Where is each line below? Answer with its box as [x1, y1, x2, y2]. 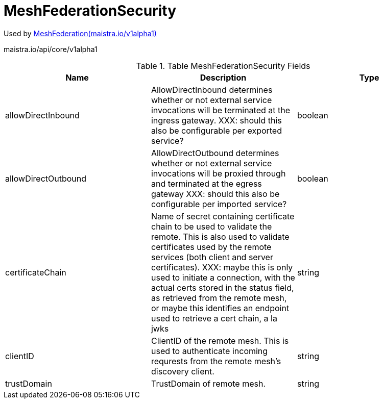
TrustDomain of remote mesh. [151, 378, 266, 389]
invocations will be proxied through [151, 168, 286, 179]
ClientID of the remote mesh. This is [151, 335, 289, 346]
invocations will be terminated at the [151, 105, 291, 115]
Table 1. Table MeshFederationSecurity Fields [136, 60, 310, 71]
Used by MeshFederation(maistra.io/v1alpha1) [4, 29, 157, 38]
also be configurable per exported [151, 125, 282, 136]
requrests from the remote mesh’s [151, 356, 281, 366]
